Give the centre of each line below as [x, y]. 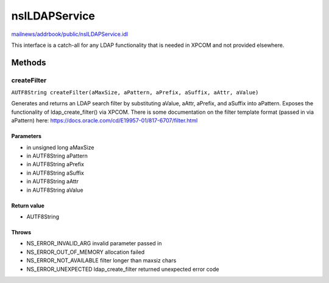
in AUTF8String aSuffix [55, 173]
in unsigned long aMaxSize [60, 147]
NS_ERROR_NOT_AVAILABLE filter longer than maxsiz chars [101, 260]
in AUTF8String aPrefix [55, 164]
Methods [29, 62]
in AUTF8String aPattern [57, 156]
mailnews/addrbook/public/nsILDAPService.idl [69, 34]
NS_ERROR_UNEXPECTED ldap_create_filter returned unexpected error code [123, 269]
